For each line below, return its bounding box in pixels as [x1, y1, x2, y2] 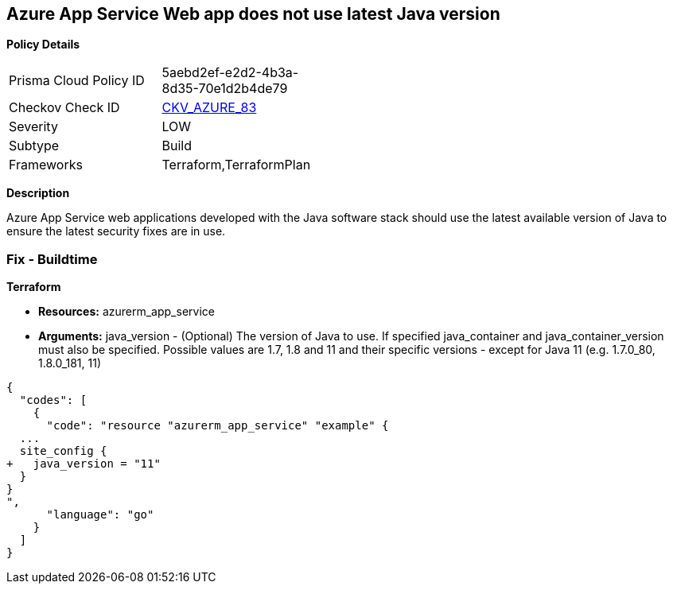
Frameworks [9, 157, 83, 173]
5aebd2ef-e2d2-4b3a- [161, 64, 299, 81]
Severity [9, 118, 58, 135]
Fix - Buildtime [6, 250, 98, 267]
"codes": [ [19, 394, 88, 407]
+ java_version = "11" [6, 457, 161, 471]
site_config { [19, 444, 107, 458]
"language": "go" [46, 508, 154, 522]
